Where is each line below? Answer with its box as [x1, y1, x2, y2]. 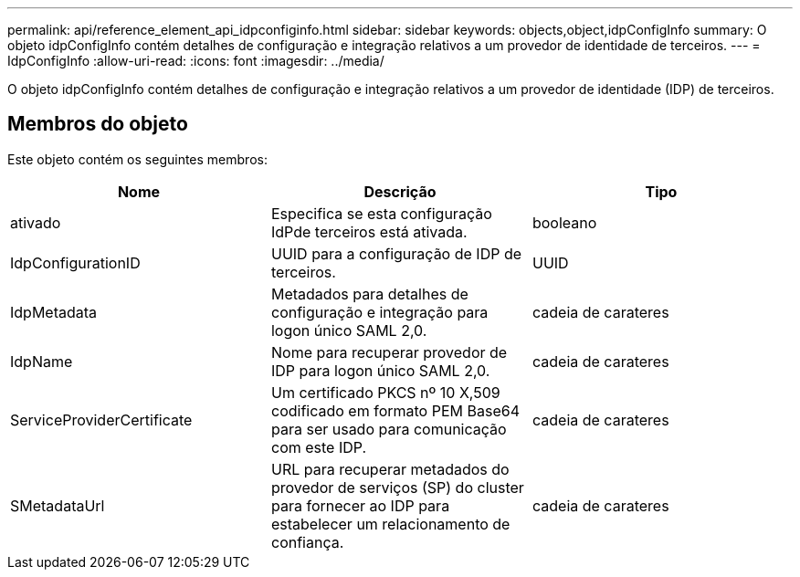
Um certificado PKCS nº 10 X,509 [270, 383, 500, 402]
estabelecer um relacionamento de [270, 514, 511, 533]
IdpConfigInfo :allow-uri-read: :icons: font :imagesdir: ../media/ [7, 53, 384, 68]
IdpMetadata [10, 302, 98, 321]
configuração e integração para [270, 302, 489, 321]
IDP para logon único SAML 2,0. [270, 361, 490, 380]
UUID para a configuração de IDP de [270, 244, 522, 263]
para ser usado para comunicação [270, 419, 507, 438]
